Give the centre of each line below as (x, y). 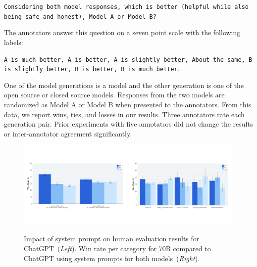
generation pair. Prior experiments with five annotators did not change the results (128, 124)
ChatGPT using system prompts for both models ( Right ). (112, 258)
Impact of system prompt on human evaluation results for (112, 239)
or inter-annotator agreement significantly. (68, 133)
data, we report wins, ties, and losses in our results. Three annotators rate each (124, 114)
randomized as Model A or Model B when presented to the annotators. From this (128, 104)
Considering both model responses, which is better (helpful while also (126, 7)
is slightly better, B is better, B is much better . (92, 68)
